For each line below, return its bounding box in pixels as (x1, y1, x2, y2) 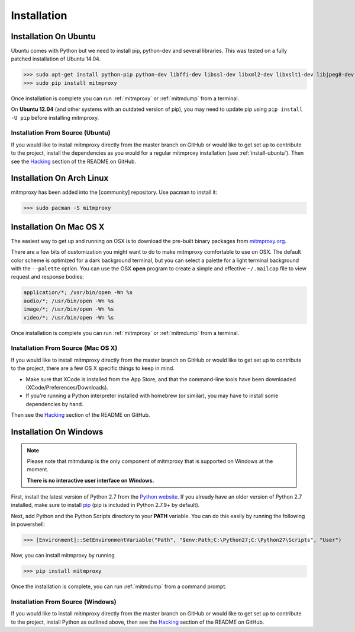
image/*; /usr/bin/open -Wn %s (23, 306, 115, 312)
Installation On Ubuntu (11, 31, 96, 42)
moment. (27, 466, 49, 473)
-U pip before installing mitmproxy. (11, 114, 99, 121)
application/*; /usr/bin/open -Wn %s (23, 289, 133, 296)
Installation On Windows (11, 427, 104, 437)
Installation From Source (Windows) (11, 598, 117, 606)
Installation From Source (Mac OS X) (11, 344, 118, 352)
